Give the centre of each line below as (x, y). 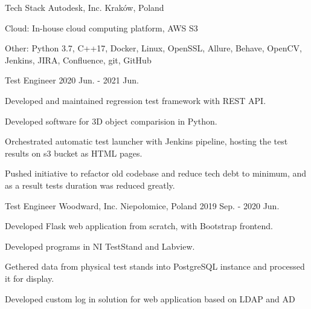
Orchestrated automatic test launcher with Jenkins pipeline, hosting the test (146, 141)
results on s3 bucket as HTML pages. (74, 153)
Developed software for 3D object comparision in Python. (111, 121)
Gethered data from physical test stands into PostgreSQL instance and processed (155, 266)
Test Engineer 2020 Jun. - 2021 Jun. (72, 80)
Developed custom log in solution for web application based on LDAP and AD (150, 298)
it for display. (30, 278)
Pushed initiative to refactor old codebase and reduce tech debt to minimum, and (156, 173)
